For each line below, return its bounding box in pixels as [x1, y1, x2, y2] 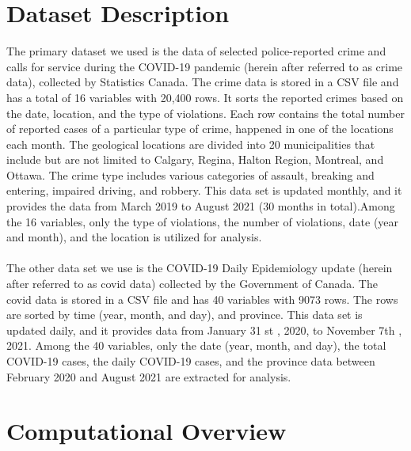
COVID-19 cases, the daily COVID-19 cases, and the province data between [6, 353, 375, 369]
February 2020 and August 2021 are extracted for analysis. [6, 368, 291, 385]
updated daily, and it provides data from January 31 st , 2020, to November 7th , [6, 321, 402, 338]
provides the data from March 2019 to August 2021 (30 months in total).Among [6, 198, 395, 214]
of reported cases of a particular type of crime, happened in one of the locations [6, 120, 394, 137]
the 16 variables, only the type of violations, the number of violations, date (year [6, 213, 399, 229]
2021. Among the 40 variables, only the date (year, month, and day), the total [6, 337, 386, 354]
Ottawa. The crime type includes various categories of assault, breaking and [6, 166, 375, 183]
